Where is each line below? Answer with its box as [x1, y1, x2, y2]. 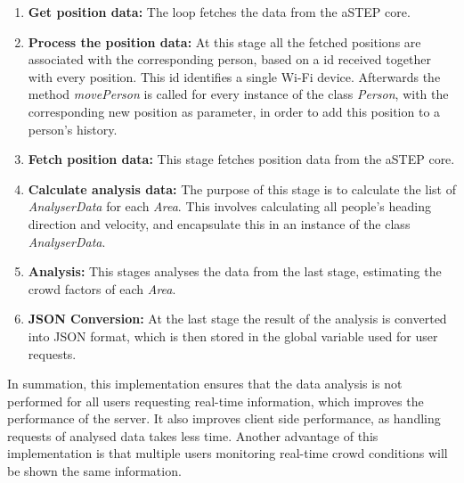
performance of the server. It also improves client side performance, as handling [7, 409, 441, 428]
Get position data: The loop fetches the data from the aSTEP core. [28, 3, 411, 20]
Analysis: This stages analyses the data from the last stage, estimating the [28, 262, 442, 281]
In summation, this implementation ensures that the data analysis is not [7, 374, 403, 393]
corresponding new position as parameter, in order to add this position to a [28, 102, 441, 120]
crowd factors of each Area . [28, 279, 176, 298]
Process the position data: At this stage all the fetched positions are [28, 32, 421, 51]
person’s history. [28, 119, 118, 138]
